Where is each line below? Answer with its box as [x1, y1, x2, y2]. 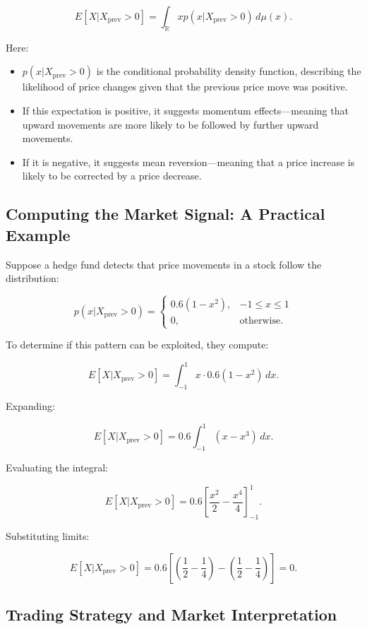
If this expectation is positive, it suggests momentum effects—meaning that [22, 102, 349, 117]
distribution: [6, 271, 59, 286]
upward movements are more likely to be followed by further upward [22, 117, 319, 131]
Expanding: [6, 399, 55, 413]
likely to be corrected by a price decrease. [22, 168, 202, 183]
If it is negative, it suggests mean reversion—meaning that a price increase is [22, 154, 355, 169]
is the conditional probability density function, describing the [96, 64, 361, 78]
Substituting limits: [6, 528, 90, 543]
